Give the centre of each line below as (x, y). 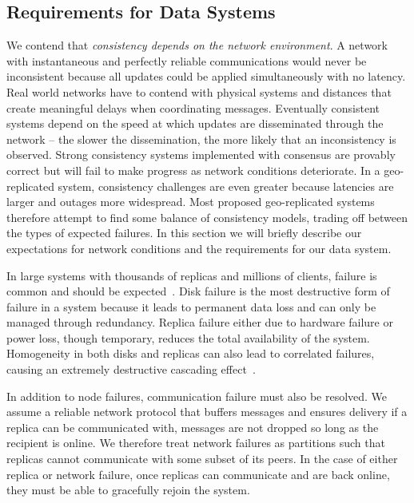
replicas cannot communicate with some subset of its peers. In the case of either (202, 459)
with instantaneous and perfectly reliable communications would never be (187, 60)
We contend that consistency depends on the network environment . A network (197, 45)
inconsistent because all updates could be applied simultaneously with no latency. (206, 76)
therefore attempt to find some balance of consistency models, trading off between (207, 217)
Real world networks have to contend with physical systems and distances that (199, 91)
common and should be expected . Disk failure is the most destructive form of (198, 291)
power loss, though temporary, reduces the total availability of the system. (188, 337)
